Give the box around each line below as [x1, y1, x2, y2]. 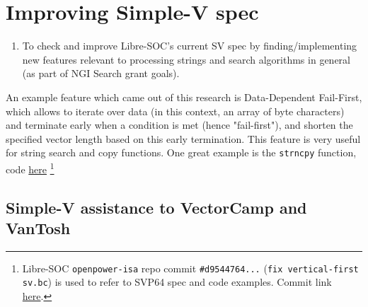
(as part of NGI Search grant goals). [22, 66, 180, 81]
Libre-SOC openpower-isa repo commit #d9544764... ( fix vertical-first [22, 260, 359, 275]
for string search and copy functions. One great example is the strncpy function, [6, 145, 357, 160]
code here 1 [6, 159, 54, 176]
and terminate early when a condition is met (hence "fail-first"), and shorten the [6, 117, 353, 132]
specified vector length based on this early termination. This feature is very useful [6, 131, 361, 146]
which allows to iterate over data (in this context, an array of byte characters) [6, 103, 345, 118]
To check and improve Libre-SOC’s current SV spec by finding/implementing [22, 38, 357, 53]
